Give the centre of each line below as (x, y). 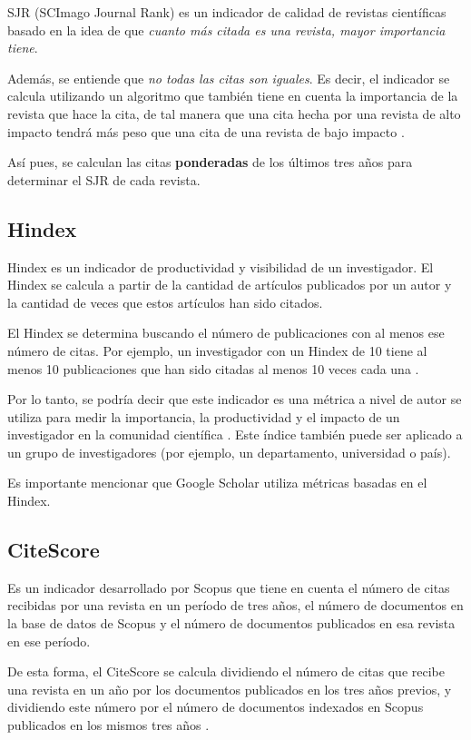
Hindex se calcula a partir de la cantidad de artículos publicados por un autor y (230, 285)
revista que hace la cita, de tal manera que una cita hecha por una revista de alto (234, 113)
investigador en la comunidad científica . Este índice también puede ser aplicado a (235, 434)
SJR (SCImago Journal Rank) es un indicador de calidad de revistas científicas (227, 12)
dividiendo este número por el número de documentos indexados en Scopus (216, 707)
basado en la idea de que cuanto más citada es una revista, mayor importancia (226, 30)
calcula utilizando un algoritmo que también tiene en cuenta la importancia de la (233, 96)
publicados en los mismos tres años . (108, 725)
